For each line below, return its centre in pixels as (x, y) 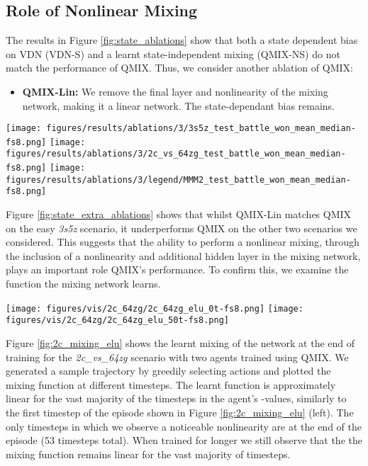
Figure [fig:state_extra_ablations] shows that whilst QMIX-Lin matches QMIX (179, 214)
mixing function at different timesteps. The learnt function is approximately (171, 384)
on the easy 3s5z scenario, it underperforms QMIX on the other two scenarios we (182, 228)
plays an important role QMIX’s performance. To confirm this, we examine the (177, 269)
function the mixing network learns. (83, 284)
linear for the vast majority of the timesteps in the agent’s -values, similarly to (176, 398)
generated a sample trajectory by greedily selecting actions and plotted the (168, 371)
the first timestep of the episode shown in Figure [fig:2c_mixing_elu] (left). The (180, 412)
